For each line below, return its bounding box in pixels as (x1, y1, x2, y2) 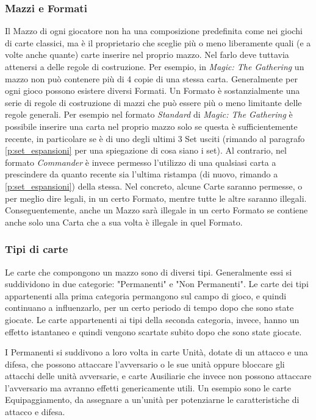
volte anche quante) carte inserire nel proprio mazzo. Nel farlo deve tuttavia (5, 48, 289, 61)
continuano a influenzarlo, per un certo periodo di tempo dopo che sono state (5, 301, 294, 314)
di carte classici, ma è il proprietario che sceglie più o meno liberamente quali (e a (5, 36, 311, 49)
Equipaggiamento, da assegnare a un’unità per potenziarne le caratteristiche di (5, 393, 300, 406)
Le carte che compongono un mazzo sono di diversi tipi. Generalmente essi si (5, 265, 292, 278)
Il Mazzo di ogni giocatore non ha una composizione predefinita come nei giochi (5, 24, 303, 37)
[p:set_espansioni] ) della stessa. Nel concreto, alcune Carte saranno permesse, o (5, 179, 303, 192)
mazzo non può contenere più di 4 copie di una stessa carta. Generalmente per (5, 72, 298, 85)
